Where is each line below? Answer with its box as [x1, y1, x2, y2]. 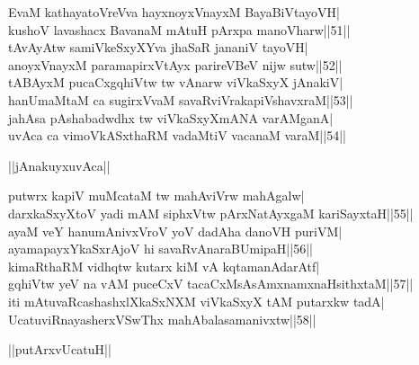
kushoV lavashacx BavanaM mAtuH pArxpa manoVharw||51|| [8, 20, 351, 39]
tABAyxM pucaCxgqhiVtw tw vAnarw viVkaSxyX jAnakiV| [8, 73, 343, 92]
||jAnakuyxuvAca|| [8, 156, 111, 174]
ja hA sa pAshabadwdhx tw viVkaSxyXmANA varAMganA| [8, 108, 334, 127]
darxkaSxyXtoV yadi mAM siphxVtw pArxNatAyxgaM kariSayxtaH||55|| [8, 203, 414, 222]
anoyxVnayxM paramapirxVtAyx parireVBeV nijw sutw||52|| [8, 55, 343, 74]
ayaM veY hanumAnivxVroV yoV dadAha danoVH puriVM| [8, 221, 343, 240]
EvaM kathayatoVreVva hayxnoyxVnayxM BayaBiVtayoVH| [8, 3, 340, 21]
